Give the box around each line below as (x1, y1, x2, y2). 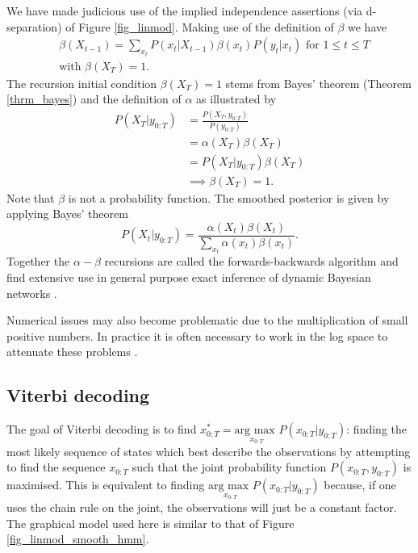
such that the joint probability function (132, 459, 327, 475)
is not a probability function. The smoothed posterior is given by (68, 189, 390, 206)
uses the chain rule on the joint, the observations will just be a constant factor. (6, 498, 397, 515)
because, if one (324, 476, 396, 493)
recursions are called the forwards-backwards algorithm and (104, 253, 399, 270)
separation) (6, 18, 62, 35)
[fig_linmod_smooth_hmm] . (6, 530, 149, 547)
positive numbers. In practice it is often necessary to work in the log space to (6, 327, 388, 344)
